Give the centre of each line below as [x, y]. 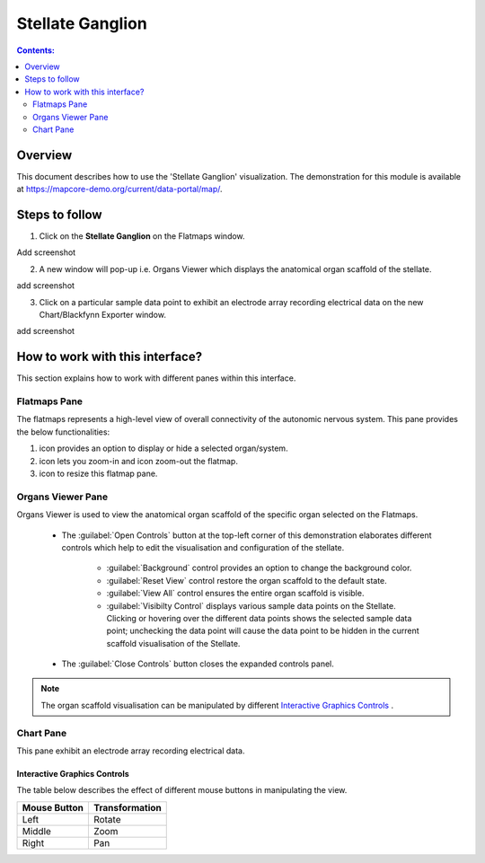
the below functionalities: [63, 432]
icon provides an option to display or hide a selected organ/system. [163, 448]
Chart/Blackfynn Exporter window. [102, 315]
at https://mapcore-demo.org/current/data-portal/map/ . [120, 189]
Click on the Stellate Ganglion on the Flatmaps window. [142, 236]
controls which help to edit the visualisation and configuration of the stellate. [203, 547]
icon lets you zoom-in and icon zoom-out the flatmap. [138, 461]
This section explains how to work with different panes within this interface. [156, 378]
